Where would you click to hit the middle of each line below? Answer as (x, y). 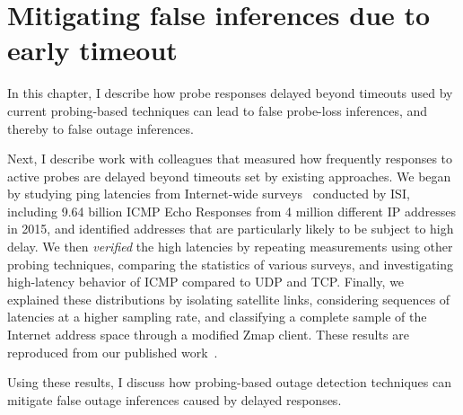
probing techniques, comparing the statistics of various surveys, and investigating (231, 264)
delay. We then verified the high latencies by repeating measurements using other (230, 247)
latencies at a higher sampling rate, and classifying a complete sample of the (217, 317)
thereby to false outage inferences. (100, 128)
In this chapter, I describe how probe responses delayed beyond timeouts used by (230, 93)
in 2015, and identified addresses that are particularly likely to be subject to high (231, 229)
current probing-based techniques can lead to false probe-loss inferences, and (218, 110)
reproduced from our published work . (113, 352)
